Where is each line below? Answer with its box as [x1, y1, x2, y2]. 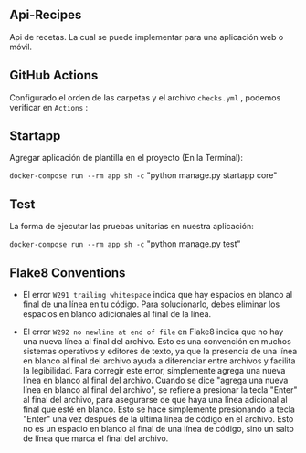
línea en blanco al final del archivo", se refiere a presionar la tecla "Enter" [22, 385, 298, 395]
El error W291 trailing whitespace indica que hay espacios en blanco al [22, 290, 293, 300]
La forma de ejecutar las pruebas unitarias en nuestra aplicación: [9, 221, 254, 232]
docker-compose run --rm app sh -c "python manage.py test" [9, 238, 241, 249]
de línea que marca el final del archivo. [22, 433, 169, 444]
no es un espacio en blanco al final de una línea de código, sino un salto [22, 424, 294, 435]
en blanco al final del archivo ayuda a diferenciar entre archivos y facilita [22, 355, 296, 366]
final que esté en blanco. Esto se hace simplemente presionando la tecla [22, 404, 295, 415]
